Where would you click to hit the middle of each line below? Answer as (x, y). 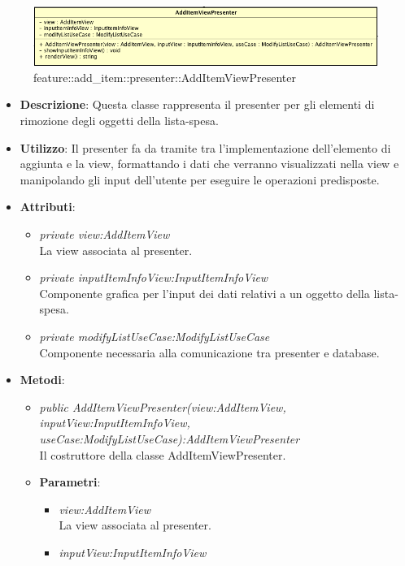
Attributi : (48, 207)
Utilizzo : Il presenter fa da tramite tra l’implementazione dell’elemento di (205, 147)
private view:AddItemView (105, 234)
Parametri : (70, 482)
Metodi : (42, 380)
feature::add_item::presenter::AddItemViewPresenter (165, 77)
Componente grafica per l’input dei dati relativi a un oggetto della (205, 293)
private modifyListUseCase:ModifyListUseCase (155, 336)
